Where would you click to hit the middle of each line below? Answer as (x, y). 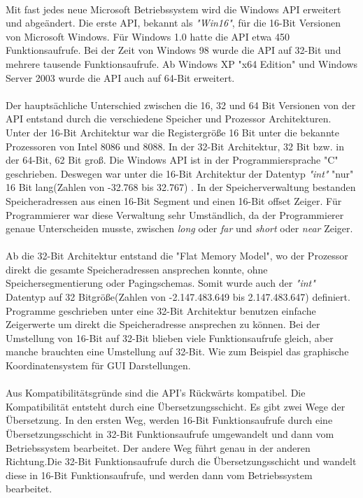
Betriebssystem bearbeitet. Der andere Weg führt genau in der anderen (158, 447)
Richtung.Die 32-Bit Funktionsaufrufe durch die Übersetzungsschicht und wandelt (181, 461)
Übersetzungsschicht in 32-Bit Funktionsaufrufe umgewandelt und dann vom (170, 434)
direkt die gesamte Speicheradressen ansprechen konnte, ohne (137, 269)
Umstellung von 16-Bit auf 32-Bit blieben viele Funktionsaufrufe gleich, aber (170, 337)
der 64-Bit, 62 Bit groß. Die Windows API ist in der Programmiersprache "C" (172, 160)
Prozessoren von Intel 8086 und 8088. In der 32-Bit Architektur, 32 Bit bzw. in (175, 146)
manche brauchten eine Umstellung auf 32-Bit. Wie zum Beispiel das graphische (177, 351)
